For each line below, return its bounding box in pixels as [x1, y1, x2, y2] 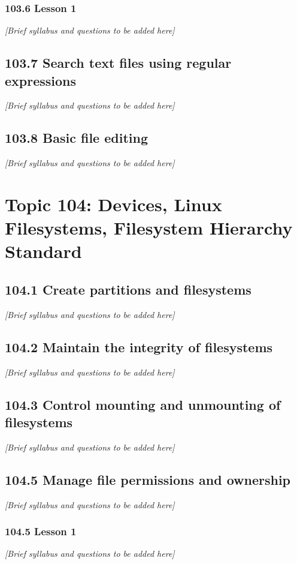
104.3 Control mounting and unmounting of [5, 395, 281, 413]
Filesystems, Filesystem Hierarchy [5, 215, 293, 240]
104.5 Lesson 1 [5, 524, 77, 539]
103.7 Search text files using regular [5, 53, 232, 72]
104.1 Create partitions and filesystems [5, 280, 251, 298]
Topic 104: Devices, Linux [5, 191, 222, 216]
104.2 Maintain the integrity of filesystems [5, 337, 273, 356]
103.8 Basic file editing [5, 128, 148, 147]
